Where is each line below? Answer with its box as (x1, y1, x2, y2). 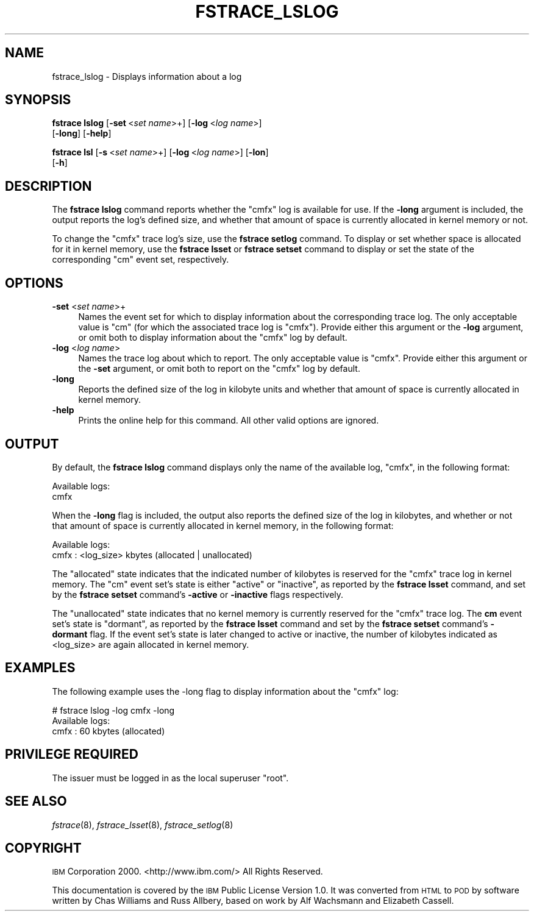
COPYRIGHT (5, 840, 82, 856)
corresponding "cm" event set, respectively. (52, 254, 229, 265)
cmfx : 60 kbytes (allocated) (52, 725, 165, 736)
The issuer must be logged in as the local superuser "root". (52, 772, 289, 783)
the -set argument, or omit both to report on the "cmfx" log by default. (78, 363, 360, 374)
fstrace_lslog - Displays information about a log (52, 71, 242, 82)
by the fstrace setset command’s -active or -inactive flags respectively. (52, 589, 344, 600)
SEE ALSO (5, 794, 67, 809)
